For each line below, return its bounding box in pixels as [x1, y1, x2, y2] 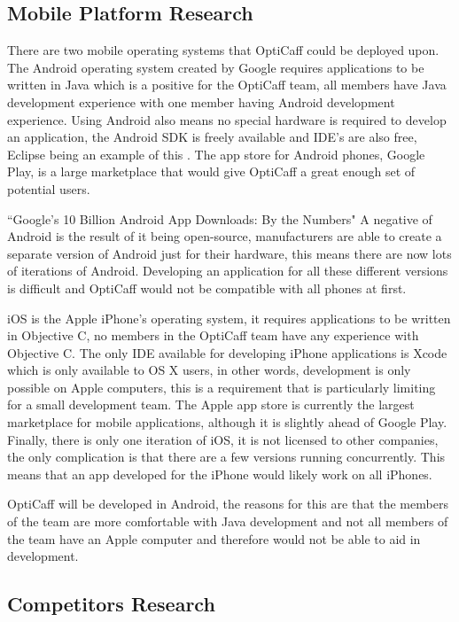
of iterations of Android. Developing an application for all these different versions [7, 261, 448, 280]
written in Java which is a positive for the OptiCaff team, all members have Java [7, 75, 447, 94]
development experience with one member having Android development [7, 92, 395, 111]
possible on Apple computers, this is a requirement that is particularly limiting [7, 377, 436, 396]
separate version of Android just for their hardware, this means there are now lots [7, 244, 452, 262]
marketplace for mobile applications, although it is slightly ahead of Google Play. [7, 413, 447, 432]
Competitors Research [7, 590, 215, 618]
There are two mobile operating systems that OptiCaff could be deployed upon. [7, 41, 440, 59]
